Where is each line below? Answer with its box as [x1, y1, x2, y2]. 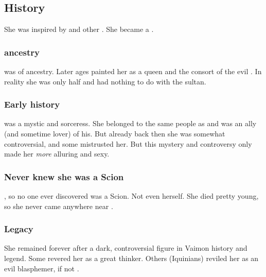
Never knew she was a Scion [4, 170, 124, 183]
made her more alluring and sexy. [4, 148, 110, 159]
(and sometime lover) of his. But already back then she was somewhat [4, 128, 225, 139]
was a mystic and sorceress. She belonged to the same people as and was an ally [4, 118, 257, 129]
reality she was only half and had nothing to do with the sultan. [4, 76, 206, 86]
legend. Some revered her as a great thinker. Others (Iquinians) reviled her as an [4, 253, 259, 264]
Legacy [4, 222, 33, 235]
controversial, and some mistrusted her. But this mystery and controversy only [4, 138, 252, 149]
